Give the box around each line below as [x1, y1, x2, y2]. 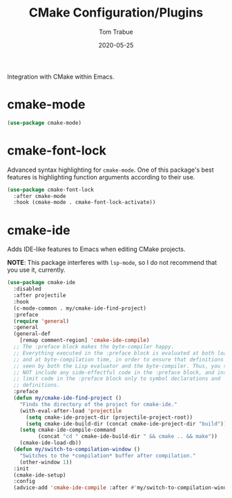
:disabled [13, 286, 41, 292]
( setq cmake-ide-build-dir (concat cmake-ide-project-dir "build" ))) [25, 420, 230, 427]
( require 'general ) [13, 317, 70, 325]
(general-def [13, 330, 51, 337]
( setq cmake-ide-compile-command [19, 426, 116, 434]
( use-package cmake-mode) [7, 119, 81, 126]
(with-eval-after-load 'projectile [19, 407, 122, 415]
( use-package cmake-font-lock [7, 186, 95, 193]
